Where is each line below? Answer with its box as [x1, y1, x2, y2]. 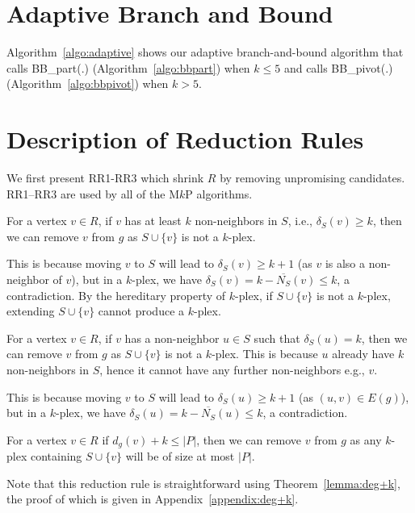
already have [332, 345, 395, 362]
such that [254, 329, 300, 346]
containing [30, 448, 82, 465]
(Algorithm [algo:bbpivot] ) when [6, 75, 169, 92]
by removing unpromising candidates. [220, 169, 405, 186]
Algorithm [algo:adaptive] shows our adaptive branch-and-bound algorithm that [6, 44, 404, 60]
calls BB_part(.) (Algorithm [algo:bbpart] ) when [6, 59, 250, 76]
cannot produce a [98, 302, 185, 319]
